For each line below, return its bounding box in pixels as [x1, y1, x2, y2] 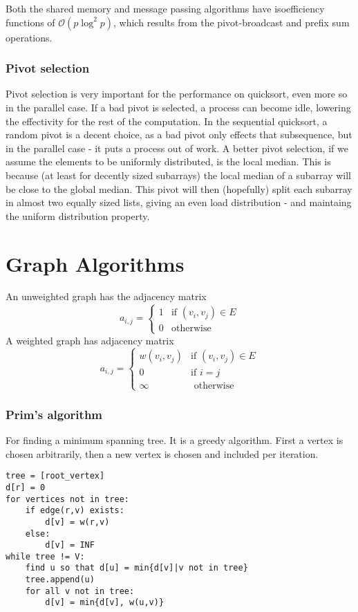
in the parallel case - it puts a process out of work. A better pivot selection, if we [6, 140, 348, 155]
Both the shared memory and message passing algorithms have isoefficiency [6, 1, 325, 15]
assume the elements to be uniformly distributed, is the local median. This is [6, 154, 331, 169]
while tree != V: [6, 551, 85, 562]
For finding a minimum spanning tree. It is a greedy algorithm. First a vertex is [6, 433, 343, 447]
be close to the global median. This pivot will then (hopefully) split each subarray [6, 181, 352, 196]
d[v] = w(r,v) [45, 517, 110, 527]
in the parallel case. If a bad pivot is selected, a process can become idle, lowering [6, 100, 351, 114]
